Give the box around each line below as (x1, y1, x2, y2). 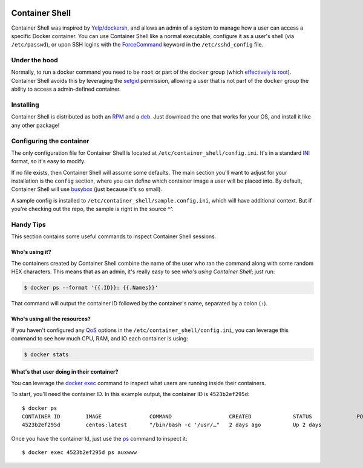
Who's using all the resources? (11, 315, 91, 323)
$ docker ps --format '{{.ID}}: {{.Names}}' (24, 284, 159, 291)
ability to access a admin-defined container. (11, 85, 121, 93)
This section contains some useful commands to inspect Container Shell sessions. (11, 233, 217, 240)
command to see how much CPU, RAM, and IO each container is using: (11, 334, 189, 342)
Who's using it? (11, 249, 51, 256)
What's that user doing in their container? (11, 368, 119, 375)
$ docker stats (24, 351, 69, 358)
